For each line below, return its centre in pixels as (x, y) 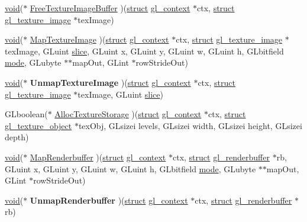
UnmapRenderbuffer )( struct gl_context (109, 200)
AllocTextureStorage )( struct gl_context (128, 114)
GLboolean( (26, 114)
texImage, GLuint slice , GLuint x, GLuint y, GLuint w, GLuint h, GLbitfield (144, 51)
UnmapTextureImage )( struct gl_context (110, 82)
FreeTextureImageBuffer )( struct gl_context (110, 8)
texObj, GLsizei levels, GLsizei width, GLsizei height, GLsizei (190, 125)
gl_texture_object (38, 125)
